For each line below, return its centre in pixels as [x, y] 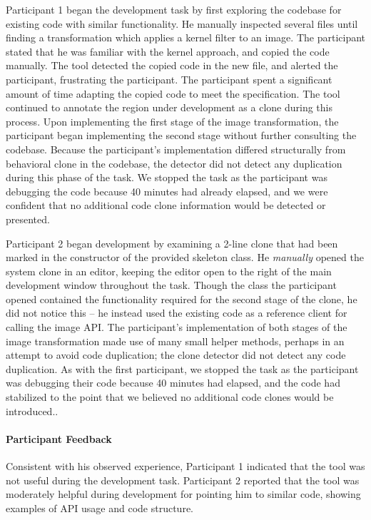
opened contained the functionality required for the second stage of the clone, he [182, 299]
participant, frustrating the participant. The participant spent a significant [169, 79]
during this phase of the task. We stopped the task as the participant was [167, 177]
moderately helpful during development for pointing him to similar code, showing [183, 494]
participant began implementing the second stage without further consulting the [181, 135]
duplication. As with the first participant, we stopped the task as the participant [182, 368]
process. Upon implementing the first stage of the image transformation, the [172, 121]
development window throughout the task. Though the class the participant [171, 285]
